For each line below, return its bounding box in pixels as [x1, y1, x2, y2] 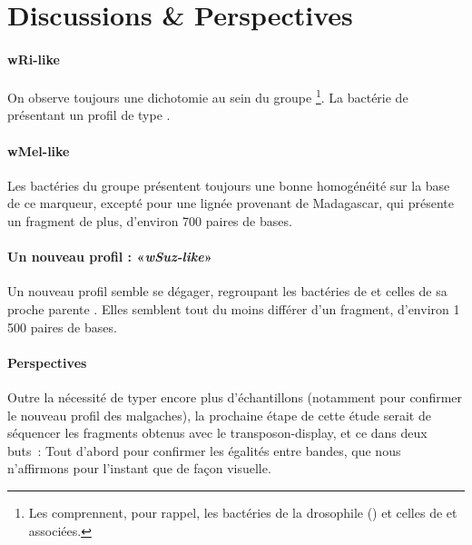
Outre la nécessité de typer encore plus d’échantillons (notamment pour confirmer [7, 387, 463, 406]
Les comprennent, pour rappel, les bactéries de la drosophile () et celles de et [28, 502, 457, 521]
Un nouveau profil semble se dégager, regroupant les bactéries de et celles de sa [7, 282, 447, 301]
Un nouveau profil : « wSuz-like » [7, 247, 212, 266]
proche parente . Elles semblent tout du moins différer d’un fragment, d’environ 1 [7, 299, 460, 318]
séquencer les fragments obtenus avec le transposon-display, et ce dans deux [7, 423, 428, 442]
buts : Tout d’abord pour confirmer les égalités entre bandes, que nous [7, 441, 401, 460]
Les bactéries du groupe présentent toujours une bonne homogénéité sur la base [7, 175, 450, 194]
